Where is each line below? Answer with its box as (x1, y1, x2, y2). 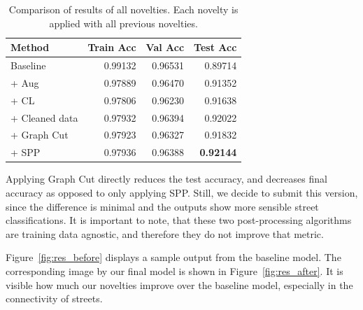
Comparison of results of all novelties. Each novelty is (8, 2, 239, 16)
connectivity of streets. (6, 291, 103, 306)
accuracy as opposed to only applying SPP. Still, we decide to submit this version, (6, 185, 358, 199)
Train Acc (87, 40, 136, 55)
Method (10, 40, 50, 55)
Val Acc (145, 40, 185, 55)
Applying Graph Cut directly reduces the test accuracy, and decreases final (6, 171, 327, 186)
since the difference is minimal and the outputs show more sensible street (6, 199, 319, 213)
